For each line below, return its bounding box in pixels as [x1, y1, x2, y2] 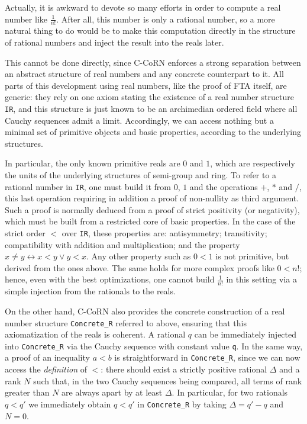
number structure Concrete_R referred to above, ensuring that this [5, 316, 247, 329]
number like [5, 12, 47, 25]
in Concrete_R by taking [137, 397, 227, 410]
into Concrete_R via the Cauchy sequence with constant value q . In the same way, [5, 339, 303, 352]
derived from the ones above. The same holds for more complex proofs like [5, 261, 274, 274]
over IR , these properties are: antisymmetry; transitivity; [62, 227, 267, 239]
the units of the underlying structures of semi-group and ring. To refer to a [5, 169, 277, 181]
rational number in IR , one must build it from [5, 180, 171, 192]
